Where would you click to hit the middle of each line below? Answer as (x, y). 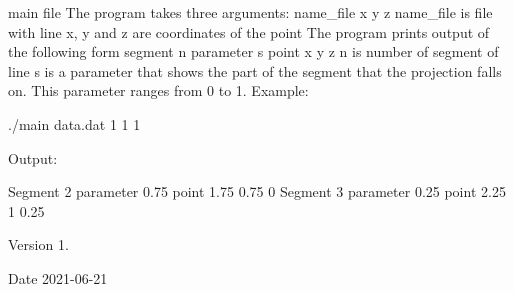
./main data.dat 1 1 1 (74, 123)
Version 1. (38, 244)
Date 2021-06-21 (58, 277)
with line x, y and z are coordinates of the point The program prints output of (249, 31)
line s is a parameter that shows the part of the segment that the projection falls (255, 70)
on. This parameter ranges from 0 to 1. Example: (158, 90)
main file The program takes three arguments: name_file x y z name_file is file (250, 12)
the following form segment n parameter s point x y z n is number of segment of (253, 51)
